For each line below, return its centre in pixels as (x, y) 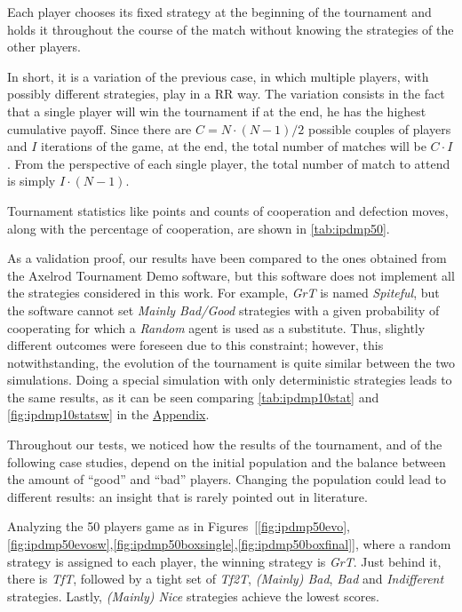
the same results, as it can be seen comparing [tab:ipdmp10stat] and (193, 397)
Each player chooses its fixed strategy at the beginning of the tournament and (219, 12)
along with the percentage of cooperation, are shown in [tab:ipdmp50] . (199, 228)
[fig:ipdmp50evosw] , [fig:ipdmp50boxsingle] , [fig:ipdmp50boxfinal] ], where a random (229, 544)
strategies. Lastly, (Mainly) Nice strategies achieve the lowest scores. (193, 596)
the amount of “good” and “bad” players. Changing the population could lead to (227, 479)
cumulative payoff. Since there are (100, 128)
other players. (44, 47)
